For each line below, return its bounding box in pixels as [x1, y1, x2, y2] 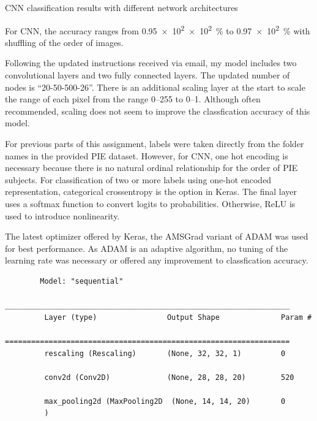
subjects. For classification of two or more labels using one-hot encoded [5, 173, 272, 186]
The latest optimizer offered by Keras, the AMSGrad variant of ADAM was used [5, 230, 308, 243]
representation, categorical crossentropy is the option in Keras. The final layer [5, 185, 297, 198]
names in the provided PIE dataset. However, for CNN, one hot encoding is [5, 149, 288, 162]
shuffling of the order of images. [5, 36, 124, 48]
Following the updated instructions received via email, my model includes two [5, 56, 297, 69]
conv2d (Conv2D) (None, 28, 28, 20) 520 [44, 373, 294, 382]
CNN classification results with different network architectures [5, 1, 238, 13]
